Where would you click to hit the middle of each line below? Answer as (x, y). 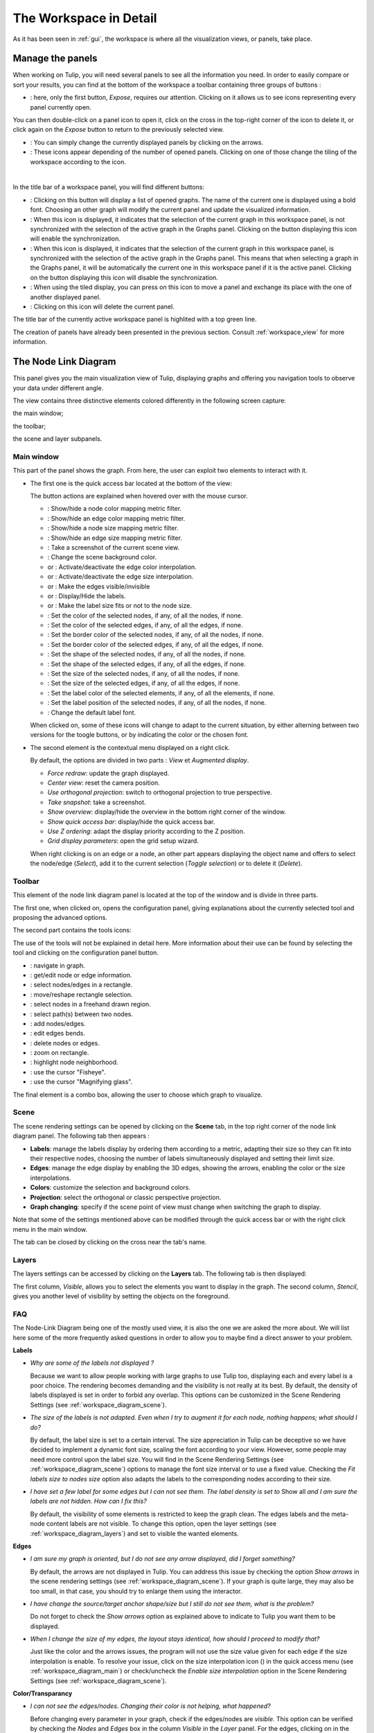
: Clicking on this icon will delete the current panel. (102, 307)
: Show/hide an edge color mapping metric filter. (116, 518)
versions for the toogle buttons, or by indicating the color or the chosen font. (139, 735)
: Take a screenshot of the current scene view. (114, 547)
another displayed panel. (65, 297)
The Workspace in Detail (85, 18)
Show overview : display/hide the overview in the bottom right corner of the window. (167, 812)
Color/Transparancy (43, 1693)
